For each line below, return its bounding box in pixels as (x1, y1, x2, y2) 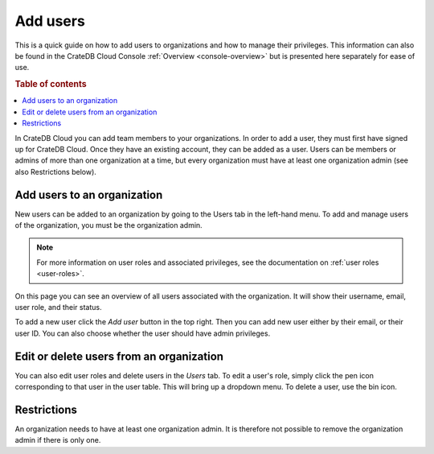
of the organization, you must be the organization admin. (14, 221, 203, 230)
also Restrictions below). (14, 167, 96, 176)
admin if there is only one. (14, 435, 101, 445)
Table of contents (14, 79, 88, 90)
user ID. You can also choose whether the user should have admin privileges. (14, 328, 271, 338)
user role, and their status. (14, 302, 102, 312)
